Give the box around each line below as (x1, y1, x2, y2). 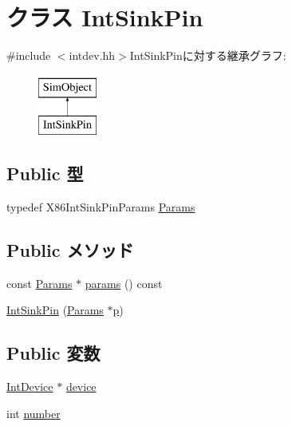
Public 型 (6, 161, 84, 186)
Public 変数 (6, 341, 101, 365)
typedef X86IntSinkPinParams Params (6, 199, 195, 215)
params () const (85, 274, 163, 291)
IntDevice (6, 378, 53, 395)
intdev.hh (69, 47, 116, 64)
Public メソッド (6, 238, 134, 262)
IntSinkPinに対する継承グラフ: (129, 47, 286, 64)
